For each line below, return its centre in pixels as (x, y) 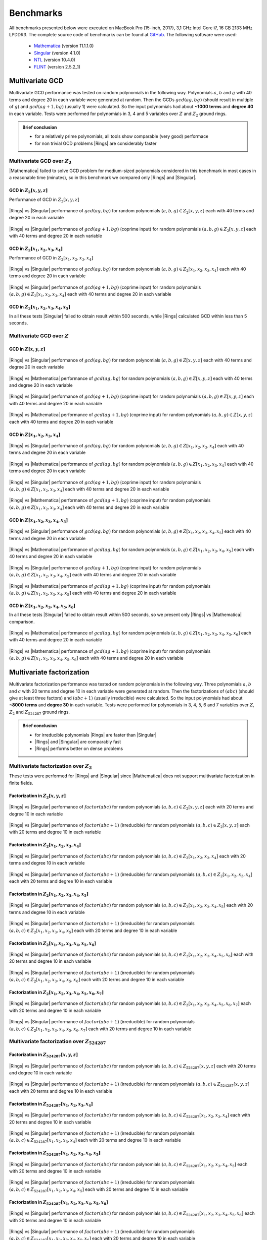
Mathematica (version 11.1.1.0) (64, 46)
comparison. (22, 621)
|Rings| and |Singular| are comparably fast (78, 742)
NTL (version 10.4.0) (55, 60)
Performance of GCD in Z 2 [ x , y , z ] (44, 200)
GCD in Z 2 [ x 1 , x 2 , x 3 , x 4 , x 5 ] (40, 308)
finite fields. (21, 783)
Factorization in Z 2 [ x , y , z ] (38, 796)
